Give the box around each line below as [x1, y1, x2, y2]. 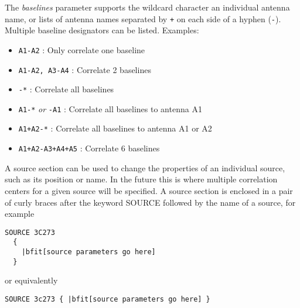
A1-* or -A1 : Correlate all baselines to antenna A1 [18, 102, 202, 115]
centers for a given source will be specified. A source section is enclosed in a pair [5, 184, 293, 196]
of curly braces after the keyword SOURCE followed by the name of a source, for [5, 196, 296, 208]
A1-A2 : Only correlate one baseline [18, 43, 145, 56]
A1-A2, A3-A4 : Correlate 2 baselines [18, 63, 151, 75]
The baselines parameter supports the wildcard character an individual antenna [5, 1, 290, 13]
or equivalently [5, 274, 58, 286]
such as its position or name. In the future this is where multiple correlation [5, 173, 278, 185]
